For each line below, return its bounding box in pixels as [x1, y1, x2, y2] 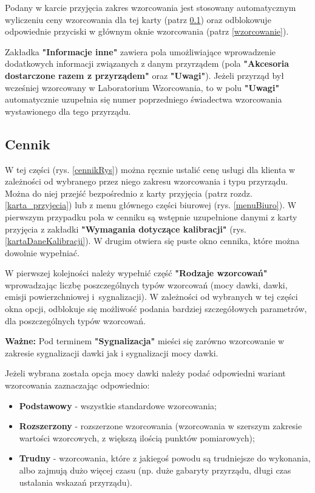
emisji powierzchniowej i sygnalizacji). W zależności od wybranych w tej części [5, 290, 298, 303]
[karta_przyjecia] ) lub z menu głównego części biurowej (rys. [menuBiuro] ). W [5, 199, 297, 211]
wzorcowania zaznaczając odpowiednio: [5, 379, 150, 392]
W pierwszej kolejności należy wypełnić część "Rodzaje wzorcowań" [5, 267, 268, 279]
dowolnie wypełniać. [5, 246, 80, 259]
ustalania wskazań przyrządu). [19, 475, 132, 488]
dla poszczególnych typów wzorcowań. [5, 314, 146, 327]
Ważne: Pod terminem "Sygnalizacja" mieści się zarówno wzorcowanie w [5, 335, 285, 347]
